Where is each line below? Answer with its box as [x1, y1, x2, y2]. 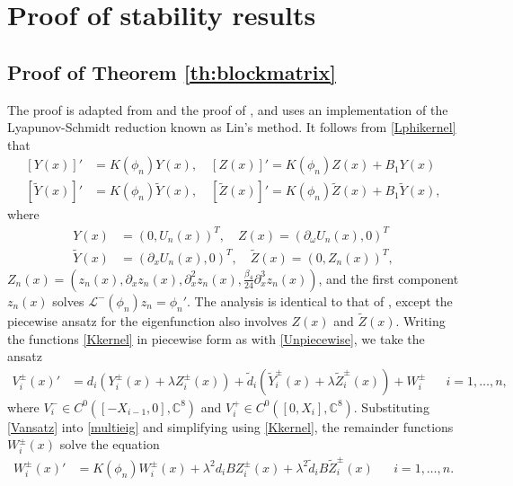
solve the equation [59, 435, 160, 454]
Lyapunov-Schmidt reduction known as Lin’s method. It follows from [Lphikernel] [7, 118, 456, 137]
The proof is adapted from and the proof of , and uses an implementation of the [7, 100, 448, 119]
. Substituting [353, 397, 429, 416]
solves [52, 291, 84, 310]
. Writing [395, 312, 446, 331]
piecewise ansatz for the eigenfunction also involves [7, 312, 287, 331]
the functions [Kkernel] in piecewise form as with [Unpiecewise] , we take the [7, 329, 425, 348]
